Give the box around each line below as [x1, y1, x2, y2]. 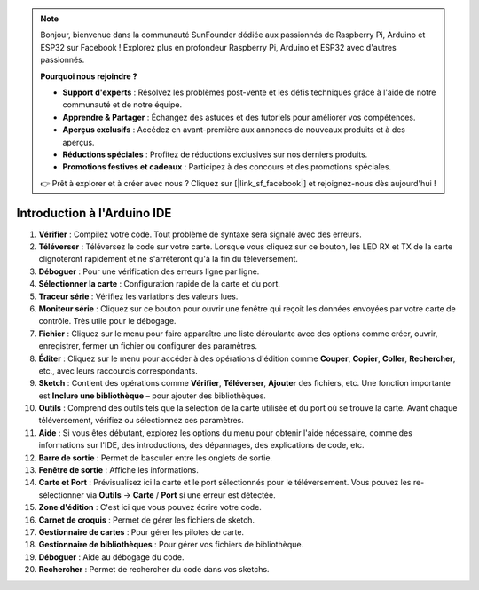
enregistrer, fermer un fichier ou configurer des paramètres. [38, 341, 257, 351]
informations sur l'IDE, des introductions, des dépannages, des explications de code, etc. [38, 440, 365, 451]
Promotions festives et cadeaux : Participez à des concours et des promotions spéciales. [62, 161, 392, 172]
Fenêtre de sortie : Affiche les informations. [38, 465, 200, 476]
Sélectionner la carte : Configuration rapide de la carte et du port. [38, 279, 281, 289]
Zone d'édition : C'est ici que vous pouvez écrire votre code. [38, 502, 262, 513]
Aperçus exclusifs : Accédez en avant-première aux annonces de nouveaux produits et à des [62, 124, 406, 135]
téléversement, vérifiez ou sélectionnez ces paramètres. [38, 415, 244, 426]
